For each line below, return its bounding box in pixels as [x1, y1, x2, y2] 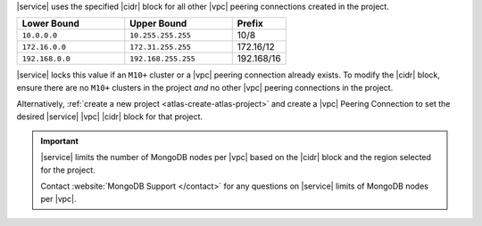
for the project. [40, 165, 96, 175]
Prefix [237, 18, 263, 30]
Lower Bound [21, 18, 79, 30]
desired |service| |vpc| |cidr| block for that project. [16, 111, 204, 122]
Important [40, 135, 79, 146]
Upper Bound [129, 18, 187, 30]
